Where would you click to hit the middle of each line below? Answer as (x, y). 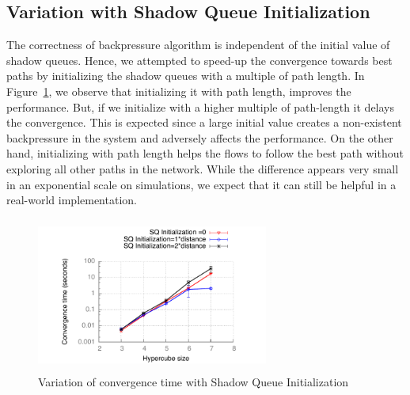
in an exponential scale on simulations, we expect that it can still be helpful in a (201, 184)
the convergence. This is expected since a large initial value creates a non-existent (204, 122)
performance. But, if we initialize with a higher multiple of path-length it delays (201, 106)
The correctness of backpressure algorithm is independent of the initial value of (198, 45)
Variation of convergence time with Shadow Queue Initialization (194, 382)
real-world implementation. (72, 200)
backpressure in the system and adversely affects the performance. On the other (200, 137)
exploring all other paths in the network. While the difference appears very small (203, 168)
